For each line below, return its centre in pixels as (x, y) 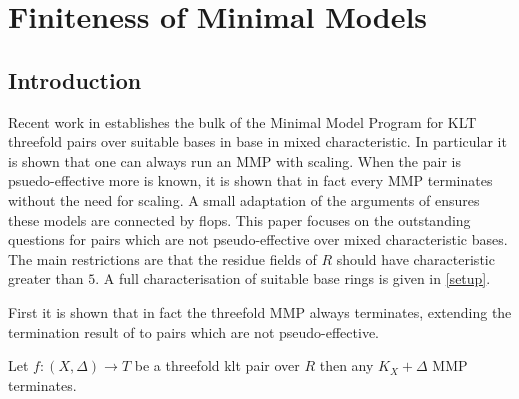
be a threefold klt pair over (217, 365)
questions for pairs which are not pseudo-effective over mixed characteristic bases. (258, 239)
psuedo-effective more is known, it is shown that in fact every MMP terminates (250, 180)
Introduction (75, 79)
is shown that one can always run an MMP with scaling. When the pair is (234, 160)
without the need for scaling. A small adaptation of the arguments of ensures (244, 199)
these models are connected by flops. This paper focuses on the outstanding (239, 219)
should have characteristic (415, 258)
